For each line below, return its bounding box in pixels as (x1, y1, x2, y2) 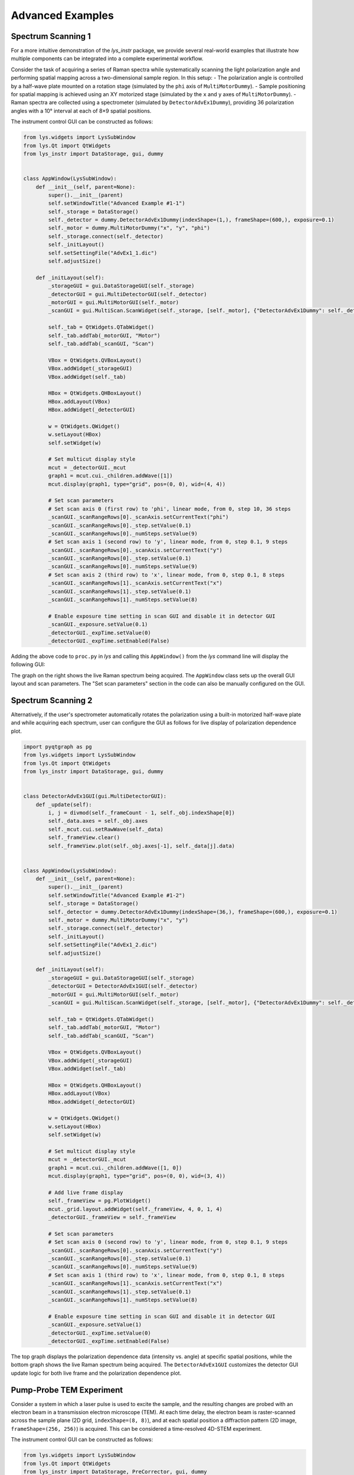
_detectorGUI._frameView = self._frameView (48, 1214, 176, 1221)
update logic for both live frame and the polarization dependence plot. (11, 1369, 182, 1376)
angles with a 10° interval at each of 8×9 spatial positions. (11, 107, 152, 114)
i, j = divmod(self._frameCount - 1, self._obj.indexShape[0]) (48, 809, 235, 816)
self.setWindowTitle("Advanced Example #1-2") (48, 891, 185, 899)
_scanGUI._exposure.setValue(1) (48, 1322, 142, 1328)
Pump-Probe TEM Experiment (11, 1385, 123, 1395)
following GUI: (11, 661, 45, 668)
